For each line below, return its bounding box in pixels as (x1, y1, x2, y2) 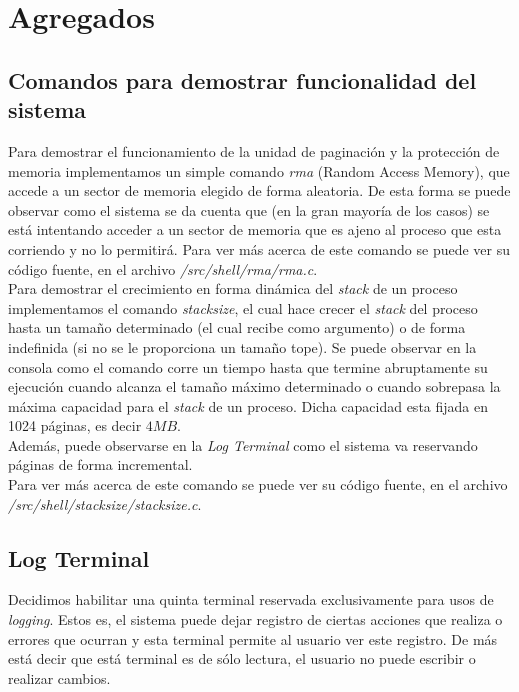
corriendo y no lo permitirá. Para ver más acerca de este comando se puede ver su (8, 238, 511, 259)
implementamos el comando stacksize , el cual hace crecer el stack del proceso (8, 297, 478, 318)
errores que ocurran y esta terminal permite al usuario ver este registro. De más (8, 628, 498, 649)
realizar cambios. (8, 667, 111, 688)
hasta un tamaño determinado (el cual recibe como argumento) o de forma (8, 317, 466, 338)
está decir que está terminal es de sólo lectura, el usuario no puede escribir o (8, 648, 476, 669)
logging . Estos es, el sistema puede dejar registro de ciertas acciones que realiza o (8, 609, 503, 630)
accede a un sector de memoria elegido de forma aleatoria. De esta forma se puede (8, 180, 511, 201)
